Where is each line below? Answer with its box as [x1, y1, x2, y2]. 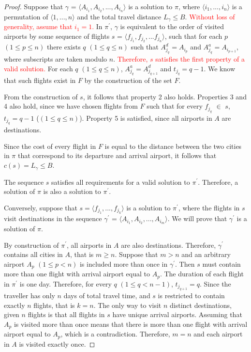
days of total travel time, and [63, 290, 150, 301]
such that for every [147, 101, 203, 111]
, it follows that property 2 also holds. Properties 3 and [83, 91, 247, 101]
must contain [202, 258, 241, 269]
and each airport [193, 329, 243, 339]
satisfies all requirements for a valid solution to [51, 176, 190, 187]
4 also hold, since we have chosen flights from [4, 101, 138, 111]
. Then [175, 258, 195, 269]
